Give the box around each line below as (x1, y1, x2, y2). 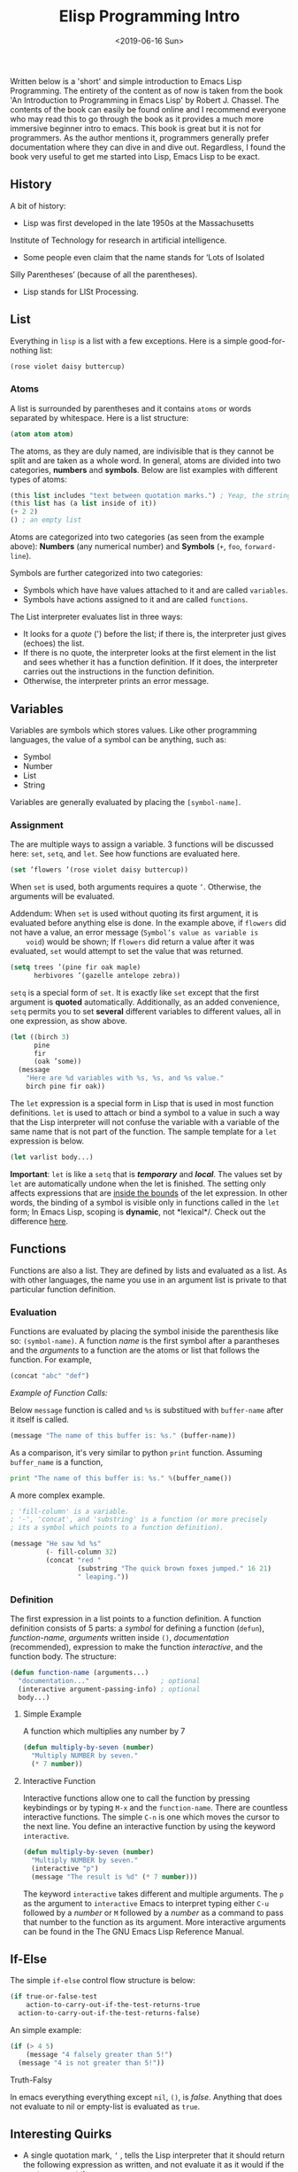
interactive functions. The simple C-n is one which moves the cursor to (22, 1811, 280, 1822)
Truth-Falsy (10, 2075, 52, 2085)
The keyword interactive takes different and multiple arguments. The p (22, 1889, 284, 1899)
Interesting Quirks (10, 2126, 112, 2141)
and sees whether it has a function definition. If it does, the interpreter (22, 657, 279, 668)
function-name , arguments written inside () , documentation (10, 1632, 229, 1642)
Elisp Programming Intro (58, 6, 241, 27)
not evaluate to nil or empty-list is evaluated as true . (10, 2101, 201, 2112)
